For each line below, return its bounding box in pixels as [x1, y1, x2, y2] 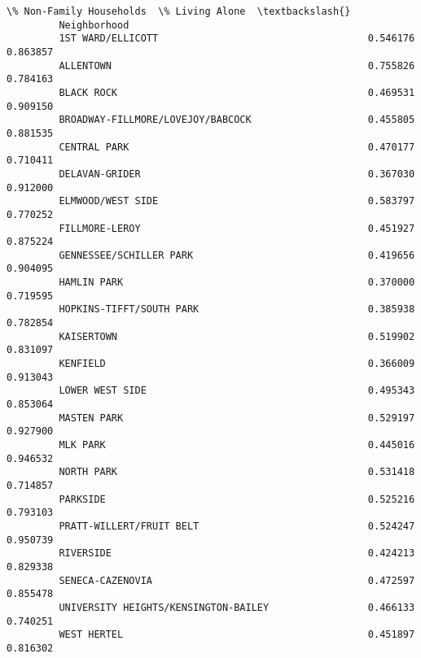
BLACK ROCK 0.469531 [59, 86, 415, 98]
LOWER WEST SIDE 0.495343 [59, 385, 415, 397]
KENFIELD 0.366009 [59, 358, 415, 370]
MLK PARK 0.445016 [59, 439, 415, 451]
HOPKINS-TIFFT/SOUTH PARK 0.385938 [59, 303, 415, 316]
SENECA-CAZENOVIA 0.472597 [59, 574, 415, 586]
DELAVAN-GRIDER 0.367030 [59, 168, 415, 180]
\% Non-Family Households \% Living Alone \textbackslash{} [7, 6, 351, 17]
